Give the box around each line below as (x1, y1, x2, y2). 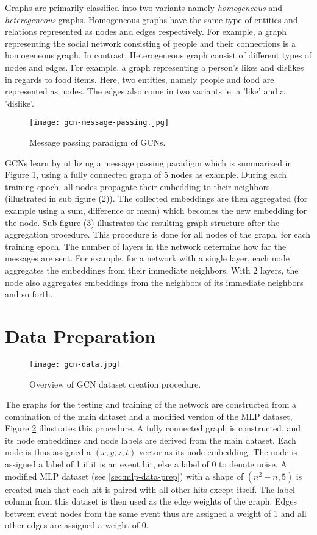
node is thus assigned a (5, 445, 91, 458)
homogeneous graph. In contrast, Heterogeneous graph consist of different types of (5, 49, 312, 62)
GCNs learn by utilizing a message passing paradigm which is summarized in (5, 156, 293, 169)
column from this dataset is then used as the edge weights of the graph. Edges (5, 495, 297, 508)
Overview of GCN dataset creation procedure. (29, 377, 201, 390)
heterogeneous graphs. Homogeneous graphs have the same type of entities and (5, 13, 298, 26)
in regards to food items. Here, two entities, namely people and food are (5, 73, 274, 85)
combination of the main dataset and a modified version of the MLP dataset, (5, 409, 293, 422)
